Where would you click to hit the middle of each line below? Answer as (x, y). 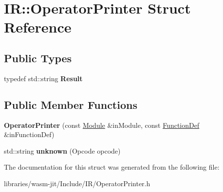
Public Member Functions (71, 104)
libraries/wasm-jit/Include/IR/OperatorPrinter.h (77, 183)
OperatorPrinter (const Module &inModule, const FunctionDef (102, 125)
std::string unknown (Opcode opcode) (62, 150)
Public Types (38, 58)
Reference (38, 27)
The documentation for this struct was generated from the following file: (112, 167)
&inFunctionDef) (29, 134)
